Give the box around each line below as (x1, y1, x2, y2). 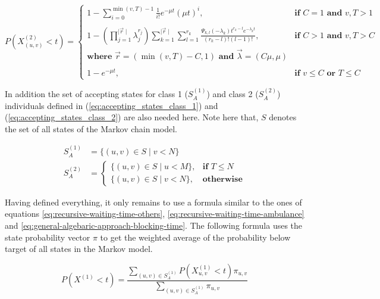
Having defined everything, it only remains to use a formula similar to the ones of (5, 195, 302, 208)
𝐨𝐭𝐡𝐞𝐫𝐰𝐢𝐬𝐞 (202, 175, 243, 184)
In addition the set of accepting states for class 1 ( (5, 88, 188, 100)
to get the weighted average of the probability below (100, 231, 291, 243)
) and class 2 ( (206, 88, 259, 100)
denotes (269, 111, 297, 123)
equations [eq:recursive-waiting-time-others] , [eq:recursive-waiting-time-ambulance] (5, 207, 304, 220)
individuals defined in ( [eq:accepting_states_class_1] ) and (5, 99, 218, 111)
